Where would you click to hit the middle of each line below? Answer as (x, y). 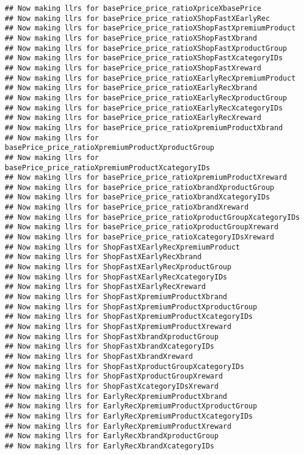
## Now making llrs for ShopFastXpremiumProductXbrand (116, 297)
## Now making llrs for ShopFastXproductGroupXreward (114, 376)
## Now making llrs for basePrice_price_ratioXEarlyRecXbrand (131, 88)
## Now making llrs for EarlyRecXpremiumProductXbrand (116, 396)
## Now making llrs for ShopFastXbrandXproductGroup (112, 336)
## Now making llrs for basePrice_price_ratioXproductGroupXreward (142, 227)
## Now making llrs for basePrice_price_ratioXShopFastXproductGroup (146, 48)
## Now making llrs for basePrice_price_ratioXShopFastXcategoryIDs (144, 58)
